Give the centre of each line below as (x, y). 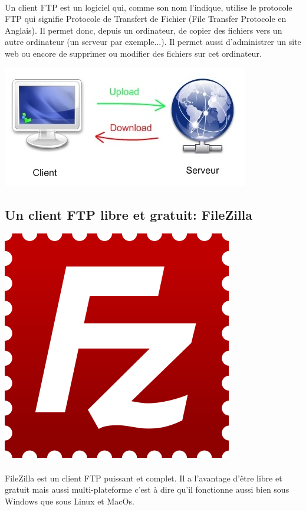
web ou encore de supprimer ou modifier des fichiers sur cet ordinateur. (133, 53)
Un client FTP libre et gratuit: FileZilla (129, 214)
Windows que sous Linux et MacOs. (70, 501)
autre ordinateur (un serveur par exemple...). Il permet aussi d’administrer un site (153, 42)
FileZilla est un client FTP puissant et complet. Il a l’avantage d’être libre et (144, 478)
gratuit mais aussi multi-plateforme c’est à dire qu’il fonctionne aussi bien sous (147, 489)
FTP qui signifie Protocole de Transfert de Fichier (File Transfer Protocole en (146, 19)
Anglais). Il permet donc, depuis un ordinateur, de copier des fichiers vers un (144, 30)
